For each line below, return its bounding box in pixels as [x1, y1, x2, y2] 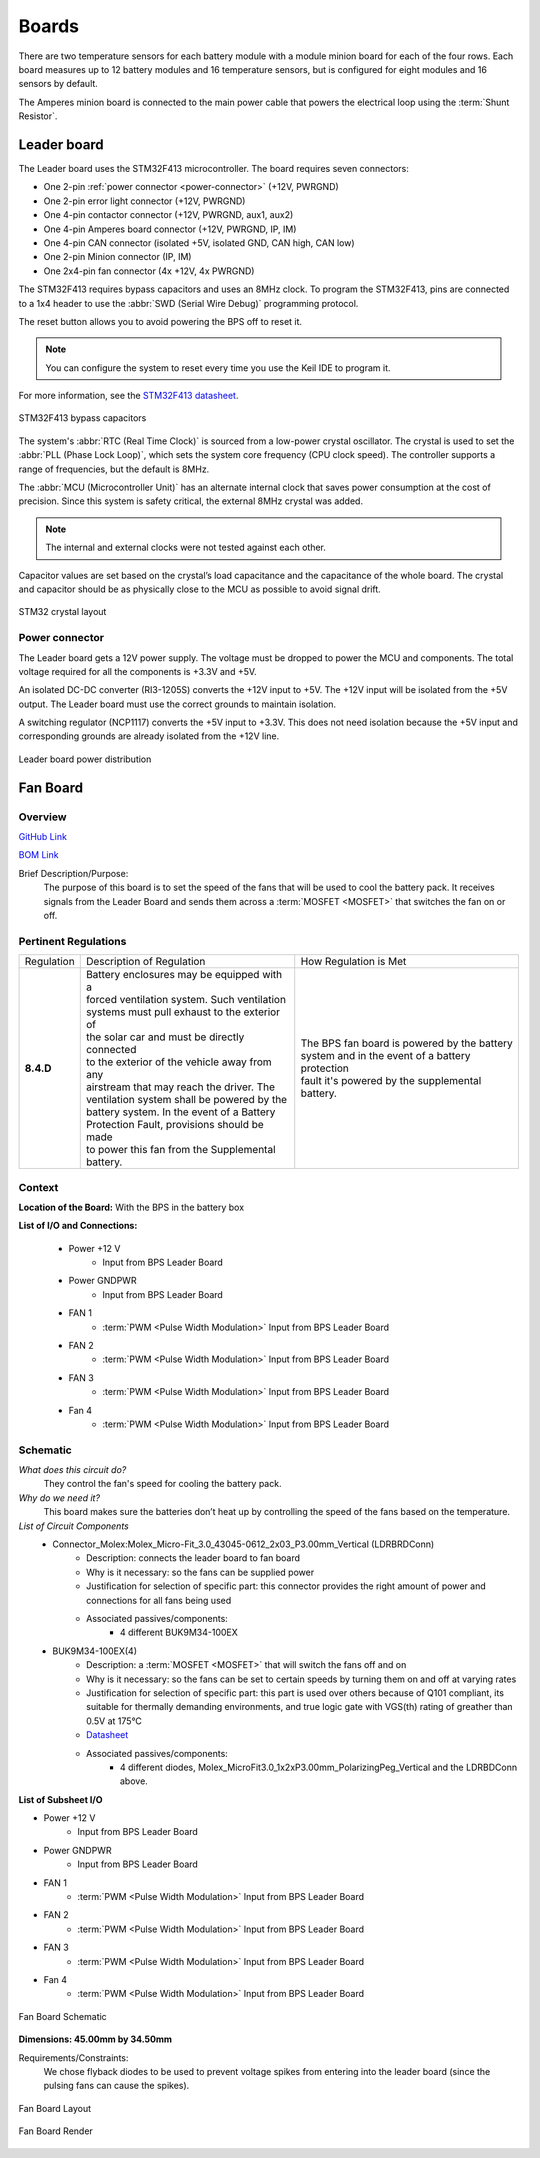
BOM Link [18, 849, 59, 861]
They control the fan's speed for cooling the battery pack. [43, 1478, 282, 1490]
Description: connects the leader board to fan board [86, 1552, 300, 1564]
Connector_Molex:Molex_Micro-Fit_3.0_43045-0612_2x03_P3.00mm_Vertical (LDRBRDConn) [52, 1538, 435, 1550]
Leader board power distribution [18, 753, 152, 765]
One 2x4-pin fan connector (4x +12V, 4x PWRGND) [43, 265, 255, 277]
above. [120, 1775, 149, 1787]
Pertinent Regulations [18, 934, 127, 948]
